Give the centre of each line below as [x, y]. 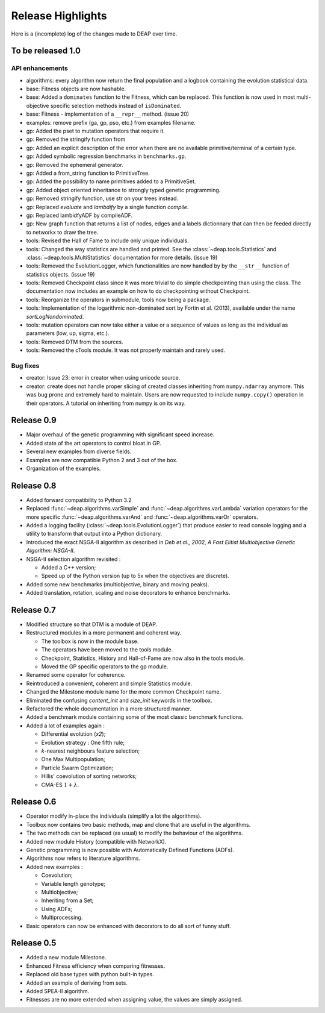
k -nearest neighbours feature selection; [91, 751]
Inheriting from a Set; [67, 900]
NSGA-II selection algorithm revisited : [73, 559]
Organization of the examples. [63, 468]
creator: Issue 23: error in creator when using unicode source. [103, 378]
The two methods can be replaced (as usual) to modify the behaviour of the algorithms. [135, 833]
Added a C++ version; [69, 568]
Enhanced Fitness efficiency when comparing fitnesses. [96, 966]
